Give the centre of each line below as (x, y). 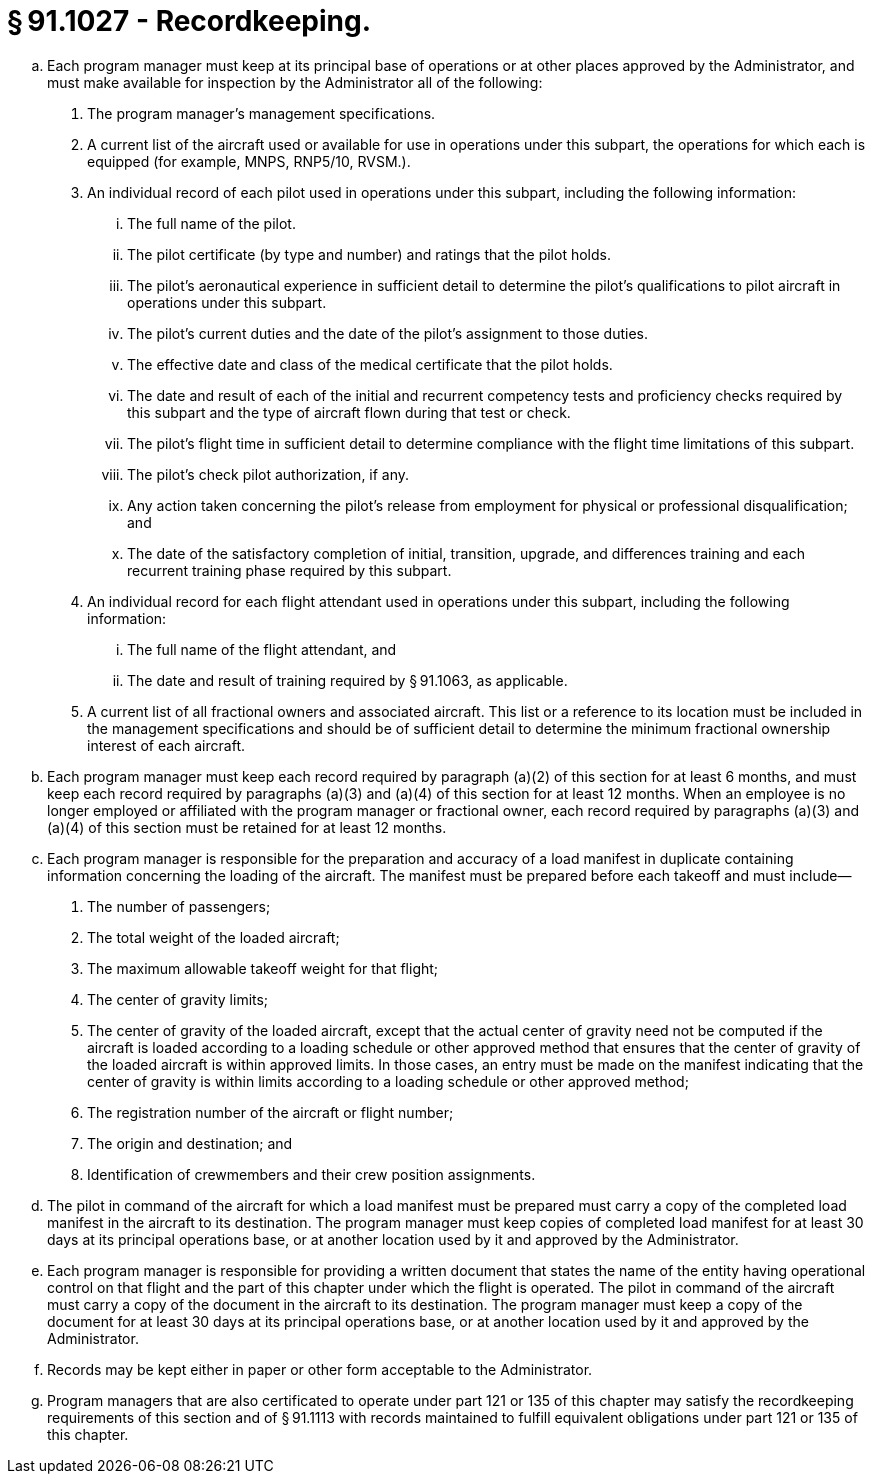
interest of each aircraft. (166, 745)
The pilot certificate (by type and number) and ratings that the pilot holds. (369, 254)
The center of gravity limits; (178, 999)
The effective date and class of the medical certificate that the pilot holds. (370, 364)
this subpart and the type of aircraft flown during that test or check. (349, 412)
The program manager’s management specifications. (261, 113)
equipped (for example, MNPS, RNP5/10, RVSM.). (249, 161)
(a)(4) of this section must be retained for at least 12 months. (247, 827)
